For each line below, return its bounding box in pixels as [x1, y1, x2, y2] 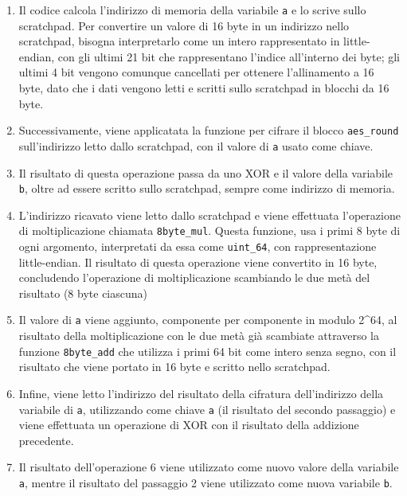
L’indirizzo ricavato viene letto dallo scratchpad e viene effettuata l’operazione [18, 206, 401, 223]
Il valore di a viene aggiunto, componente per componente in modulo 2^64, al [18, 311, 397, 328]
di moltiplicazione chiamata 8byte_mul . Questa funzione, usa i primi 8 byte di [18, 222, 401, 239]
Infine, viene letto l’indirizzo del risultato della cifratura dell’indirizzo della [18, 385, 384, 401]
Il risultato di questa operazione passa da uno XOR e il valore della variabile [18, 164, 393, 181]
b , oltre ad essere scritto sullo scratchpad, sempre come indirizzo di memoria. [18, 180, 395, 197]
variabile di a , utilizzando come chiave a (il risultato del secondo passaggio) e [18, 400, 396, 417]
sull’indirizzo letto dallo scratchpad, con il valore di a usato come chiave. [18, 137, 374, 154]
